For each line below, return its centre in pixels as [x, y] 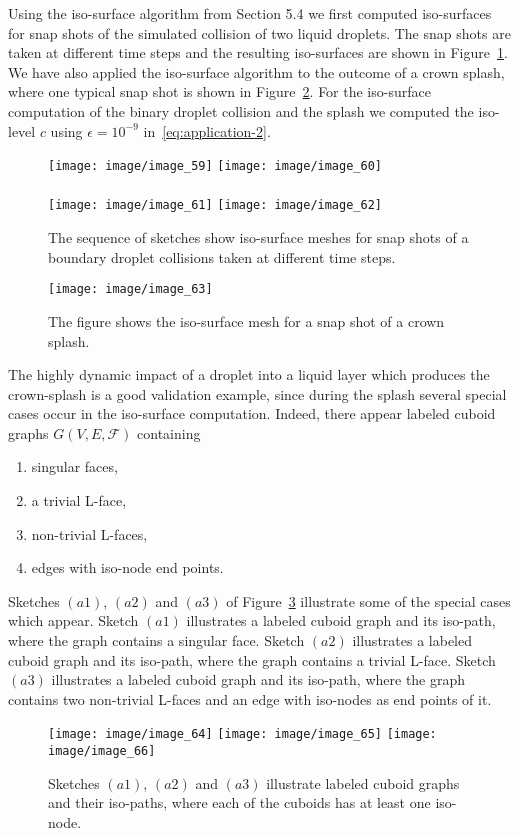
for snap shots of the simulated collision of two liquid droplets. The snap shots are [259, 32]
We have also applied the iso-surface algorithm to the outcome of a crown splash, [256, 71]
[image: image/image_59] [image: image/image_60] [215, 166]
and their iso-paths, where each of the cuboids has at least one [239, 802]
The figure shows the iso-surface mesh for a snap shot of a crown [246, 320]
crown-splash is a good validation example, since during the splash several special [257, 393]
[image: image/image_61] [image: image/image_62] [215, 205]
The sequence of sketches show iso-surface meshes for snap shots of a [258, 237]
